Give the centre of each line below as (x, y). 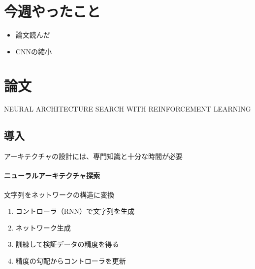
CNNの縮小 (33, 51)
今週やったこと (52, 11)
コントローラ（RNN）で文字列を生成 (75, 211)
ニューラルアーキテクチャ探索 (52, 175)
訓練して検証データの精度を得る (67, 244)
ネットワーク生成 (43, 227)
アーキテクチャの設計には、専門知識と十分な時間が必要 (94, 156)
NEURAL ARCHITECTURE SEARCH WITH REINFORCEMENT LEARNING (127, 109)
